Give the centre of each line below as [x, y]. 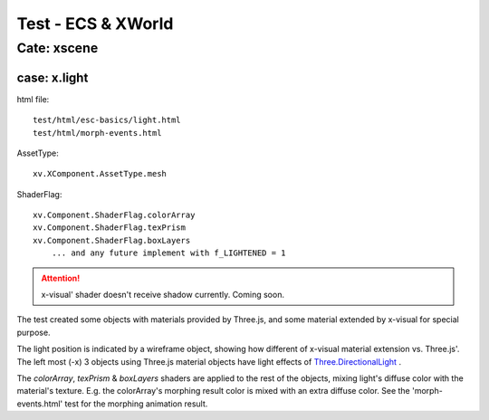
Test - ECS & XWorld [95, 24]
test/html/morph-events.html [97, 133]
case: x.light [53, 77]
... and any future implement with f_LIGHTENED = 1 [168, 253]
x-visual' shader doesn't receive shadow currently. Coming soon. [163, 295]
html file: [33, 99]
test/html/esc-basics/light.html [107, 120]
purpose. [34, 332]
